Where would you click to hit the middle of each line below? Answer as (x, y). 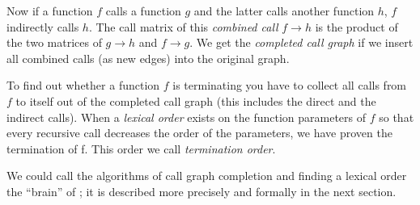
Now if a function (50, 10)
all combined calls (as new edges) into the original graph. (148, 58)
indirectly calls (43, 26)
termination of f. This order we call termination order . (141, 148)
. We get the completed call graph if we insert (301, 42)
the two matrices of (54, 42)
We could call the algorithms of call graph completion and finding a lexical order (207, 176)
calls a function (143, 10)
